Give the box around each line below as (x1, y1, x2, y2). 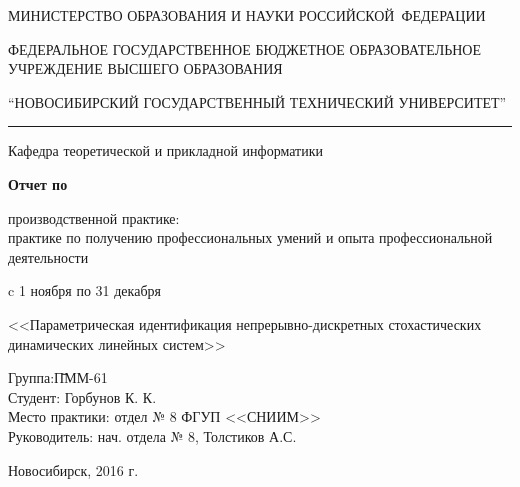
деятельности (8, 246, 89, 267)
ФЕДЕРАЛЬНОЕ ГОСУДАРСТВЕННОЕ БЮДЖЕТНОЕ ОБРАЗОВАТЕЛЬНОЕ (8, 38, 482, 59)
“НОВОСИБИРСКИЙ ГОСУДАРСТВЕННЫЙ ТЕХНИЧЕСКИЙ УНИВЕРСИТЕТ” (8, 91, 507, 112)
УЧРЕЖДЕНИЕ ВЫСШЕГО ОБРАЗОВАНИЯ (8, 58, 283, 79)
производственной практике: (8, 207, 180, 228)
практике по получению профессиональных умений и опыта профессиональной (8, 227, 493, 248)
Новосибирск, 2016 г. (8, 459, 139, 480)
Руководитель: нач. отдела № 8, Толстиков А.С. (8, 425, 297, 446)
